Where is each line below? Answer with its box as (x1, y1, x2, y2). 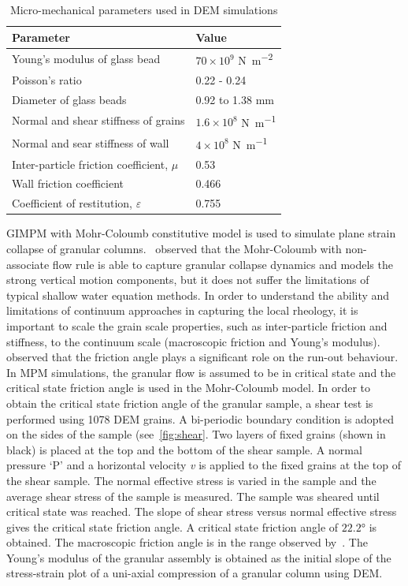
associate (6, 256, 50, 272)
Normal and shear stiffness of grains (12, 112, 185, 129)
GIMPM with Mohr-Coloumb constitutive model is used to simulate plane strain (6, 225, 396, 241)
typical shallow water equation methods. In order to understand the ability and (6, 286, 390, 303)
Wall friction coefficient (12, 175, 124, 192)
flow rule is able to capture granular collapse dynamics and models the (52, 256, 393, 272)
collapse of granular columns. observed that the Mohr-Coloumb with (6, 241, 342, 256)
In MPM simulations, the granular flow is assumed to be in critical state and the (6, 364, 396, 380)
